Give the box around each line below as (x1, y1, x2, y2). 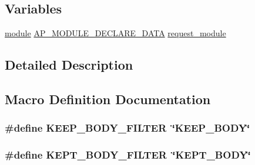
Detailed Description (5, 56, 133, 74)
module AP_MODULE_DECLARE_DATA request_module (5, 27, 226, 39)
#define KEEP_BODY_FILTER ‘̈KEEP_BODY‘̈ (5, 121, 250, 135)
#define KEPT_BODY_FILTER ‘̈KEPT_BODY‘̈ (5, 147, 251, 162)
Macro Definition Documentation (5, 90, 211, 108)
